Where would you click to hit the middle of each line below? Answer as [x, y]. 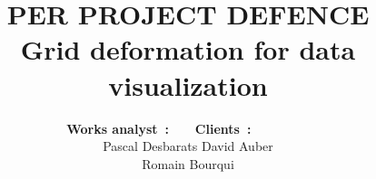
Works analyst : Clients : [159, 128]
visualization [188, 85]
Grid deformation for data [188, 49]
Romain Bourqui [188, 163]
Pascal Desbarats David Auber [188, 146]
